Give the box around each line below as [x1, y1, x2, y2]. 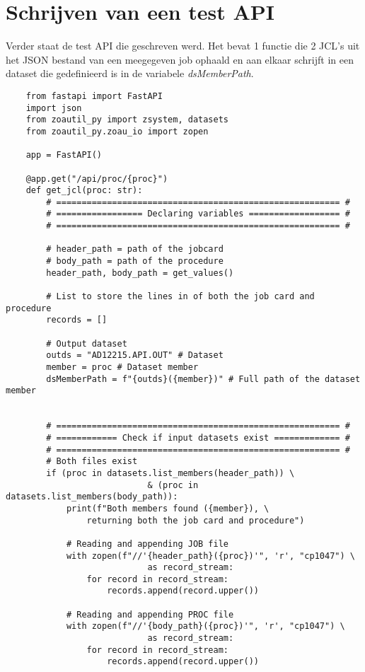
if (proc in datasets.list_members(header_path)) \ [46, 468, 295, 478]
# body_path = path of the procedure [46, 256, 224, 267]
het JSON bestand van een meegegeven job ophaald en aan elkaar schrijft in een [6, 52, 354, 66]
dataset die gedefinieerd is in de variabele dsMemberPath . [6, 66, 254, 81]
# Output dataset [46, 338, 127, 349]
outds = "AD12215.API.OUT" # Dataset [46, 350, 224, 361]
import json [25, 103, 82, 113]
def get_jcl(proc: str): [25, 185, 143, 196]
